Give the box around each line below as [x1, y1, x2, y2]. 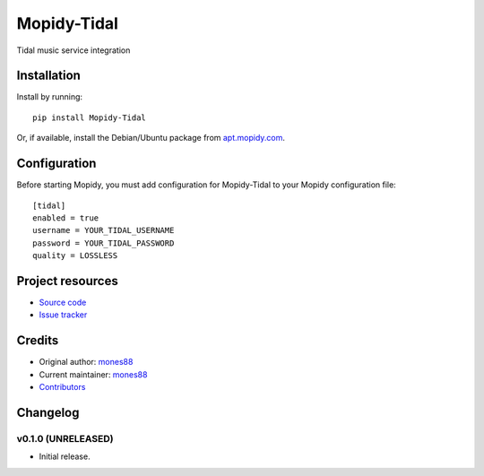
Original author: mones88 [39, 357, 134, 368]
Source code [39, 297, 87, 307]
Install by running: [16, 91, 83, 102]
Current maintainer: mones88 [39, 368, 148, 380]
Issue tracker [39, 309, 88, 320]
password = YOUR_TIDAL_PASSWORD [32, 238, 175, 248]
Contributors [39, 382, 86, 393]
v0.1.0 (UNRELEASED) [16, 432, 114, 445]
